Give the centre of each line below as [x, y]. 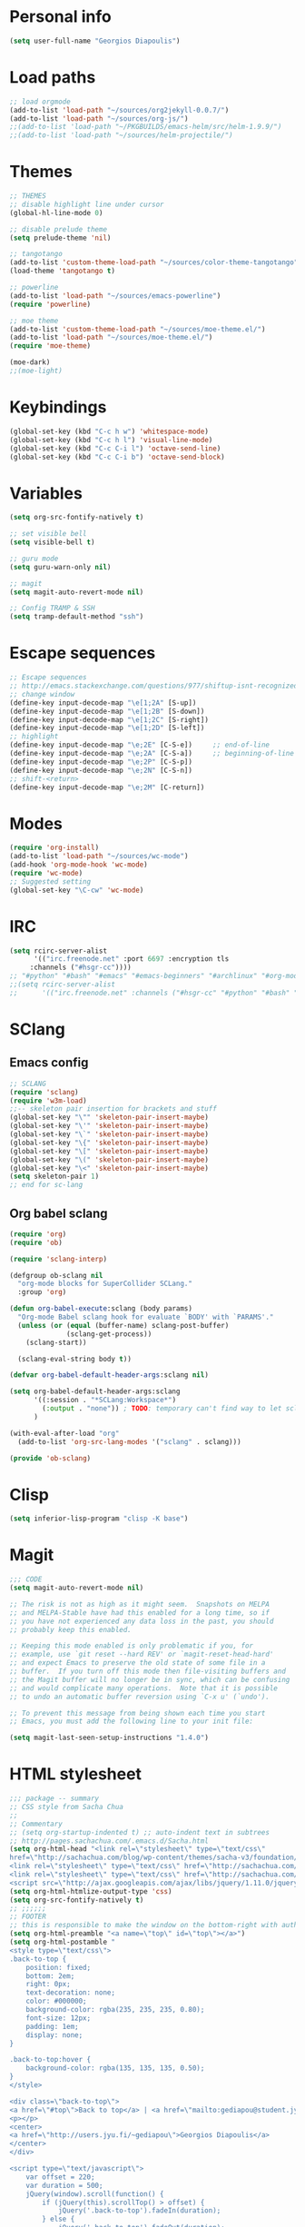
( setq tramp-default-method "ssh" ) [77, 617]
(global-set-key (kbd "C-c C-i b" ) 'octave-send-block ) [117, 457]
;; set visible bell [49, 534]
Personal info [60, 17]
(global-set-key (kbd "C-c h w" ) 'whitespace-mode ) [109, 431]
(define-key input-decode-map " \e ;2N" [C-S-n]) [101, 770]
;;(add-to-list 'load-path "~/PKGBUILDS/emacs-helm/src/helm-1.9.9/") [146, 127]
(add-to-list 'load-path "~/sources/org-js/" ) [99, 119]
